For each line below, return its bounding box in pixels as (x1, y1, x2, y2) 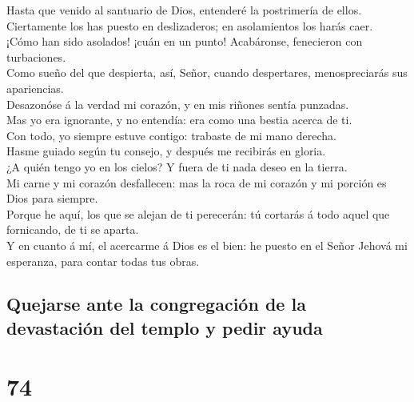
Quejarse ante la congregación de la (6, 291, 306, 316)
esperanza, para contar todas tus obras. (6, 252, 200, 269)
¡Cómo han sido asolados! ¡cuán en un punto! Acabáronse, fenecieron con (6, 33, 363, 50)
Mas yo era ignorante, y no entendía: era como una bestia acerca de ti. (6, 111, 352, 128)
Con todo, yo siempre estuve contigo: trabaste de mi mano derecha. (6, 127, 336, 143)
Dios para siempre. (6, 190, 98, 207)
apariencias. (6, 79, 64, 96)
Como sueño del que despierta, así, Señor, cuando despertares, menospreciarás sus (6, 64, 408, 81)
